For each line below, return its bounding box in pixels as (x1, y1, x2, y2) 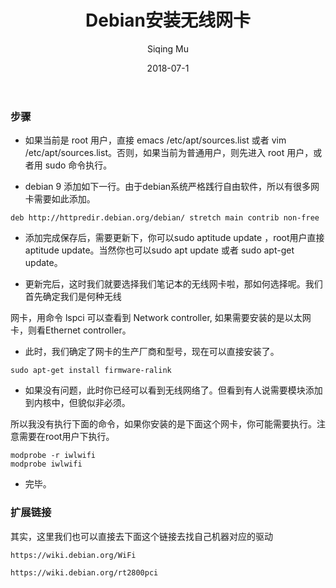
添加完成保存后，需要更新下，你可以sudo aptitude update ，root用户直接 (24, 232, 325, 244)
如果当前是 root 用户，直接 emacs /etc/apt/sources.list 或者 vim (24, 134, 287, 146)
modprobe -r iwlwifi (10, 451, 97, 461)
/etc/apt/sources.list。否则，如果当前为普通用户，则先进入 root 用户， (24, 147, 314, 159)
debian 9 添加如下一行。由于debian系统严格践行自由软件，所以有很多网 (24, 181, 320, 193)
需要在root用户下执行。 (18, 431, 115, 443)
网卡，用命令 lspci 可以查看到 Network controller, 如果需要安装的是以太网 (10, 312, 312, 324)
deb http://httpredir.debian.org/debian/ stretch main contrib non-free (10, 213, 320, 223)
